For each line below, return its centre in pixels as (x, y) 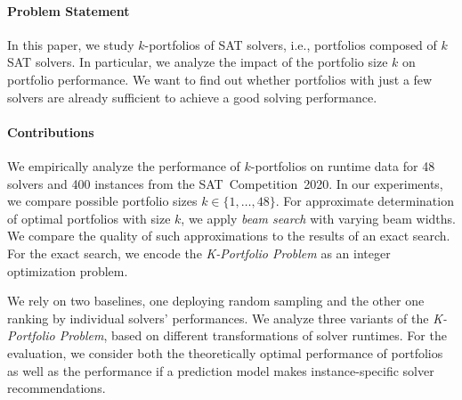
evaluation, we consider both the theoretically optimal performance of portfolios (225, 352)
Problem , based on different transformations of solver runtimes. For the (253, 335)
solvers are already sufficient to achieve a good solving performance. (192, 97)
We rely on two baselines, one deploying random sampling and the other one (216, 301)
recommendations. (57, 388)
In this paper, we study (71, 44)
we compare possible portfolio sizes (102, 201)
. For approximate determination (365, 201)
